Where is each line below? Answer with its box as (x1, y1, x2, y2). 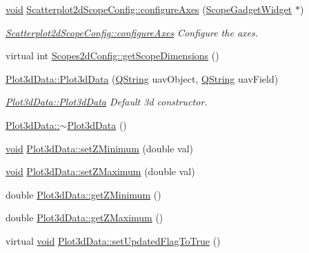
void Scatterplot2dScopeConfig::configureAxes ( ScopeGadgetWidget (6, 2, 292, 16)
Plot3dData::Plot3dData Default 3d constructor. (6, 94, 208, 109)
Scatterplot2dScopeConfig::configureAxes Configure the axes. (6, 25, 258, 39)
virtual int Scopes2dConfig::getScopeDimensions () (6, 48, 219, 63)
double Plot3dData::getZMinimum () (6, 187, 161, 201)
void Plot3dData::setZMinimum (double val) (6, 141, 193, 155)
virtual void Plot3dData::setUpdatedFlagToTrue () (6, 233, 221, 247)
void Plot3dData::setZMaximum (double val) (6, 164, 195, 179)
